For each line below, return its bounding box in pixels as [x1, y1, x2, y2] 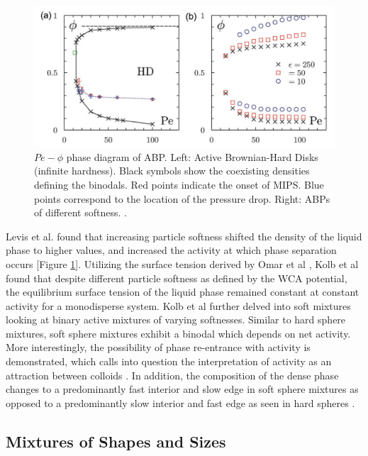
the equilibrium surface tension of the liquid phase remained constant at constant [6, 284, 359, 299]
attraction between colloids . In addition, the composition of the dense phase [6, 367, 339, 382]
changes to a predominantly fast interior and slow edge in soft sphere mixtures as [6, 382, 359, 396]
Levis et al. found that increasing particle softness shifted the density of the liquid [6, 228, 362, 243]
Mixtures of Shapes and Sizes [6, 430, 226, 452]
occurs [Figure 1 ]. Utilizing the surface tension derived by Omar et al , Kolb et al [6, 256, 359, 271]
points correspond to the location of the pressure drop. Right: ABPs [34, 191, 330, 206]
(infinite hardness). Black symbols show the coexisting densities [34, 163, 310, 178]
